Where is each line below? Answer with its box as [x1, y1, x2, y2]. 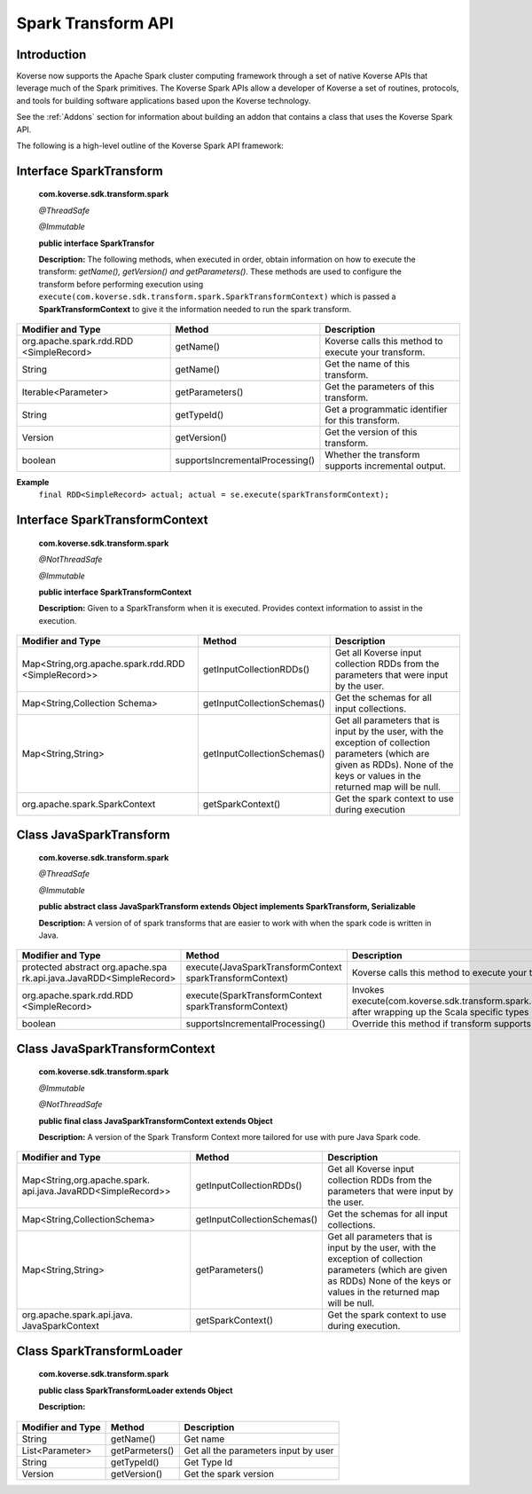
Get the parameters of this [325, 380, 434, 392]
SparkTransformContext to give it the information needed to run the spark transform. [38, 303, 352, 314]
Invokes [351, 984, 385, 996]
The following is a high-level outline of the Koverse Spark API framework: [16, 140, 284, 151]
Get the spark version [184, 1467, 275, 1480]
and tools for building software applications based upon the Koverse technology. [16, 95, 311, 106]
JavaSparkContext [21, 1320, 99, 1333]
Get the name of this [325, 358, 411, 370]
